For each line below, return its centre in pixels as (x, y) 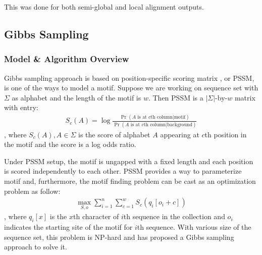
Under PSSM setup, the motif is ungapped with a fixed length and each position (129, 161)
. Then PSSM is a (176, 97)
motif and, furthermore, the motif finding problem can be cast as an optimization (130, 181)
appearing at (180, 134)
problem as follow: (32, 191)
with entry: (21, 107)
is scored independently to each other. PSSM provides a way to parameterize (123, 171)
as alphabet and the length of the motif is (76, 97)
